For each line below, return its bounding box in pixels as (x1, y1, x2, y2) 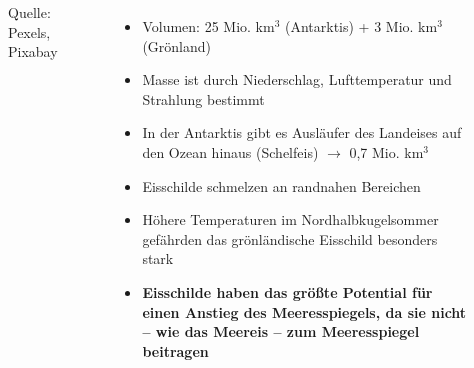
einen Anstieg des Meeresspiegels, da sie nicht (142, 301, 467, 322)
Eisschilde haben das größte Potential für (142, 281, 433, 302)
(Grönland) (142, 35, 212, 56)
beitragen (142, 340, 209, 361)
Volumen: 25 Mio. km (142, 16, 275, 36)
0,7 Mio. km (349, 141, 424, 162)
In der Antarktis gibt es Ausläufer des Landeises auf (142, 122, 462, 143)
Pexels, (8, 21, 51, 42)
